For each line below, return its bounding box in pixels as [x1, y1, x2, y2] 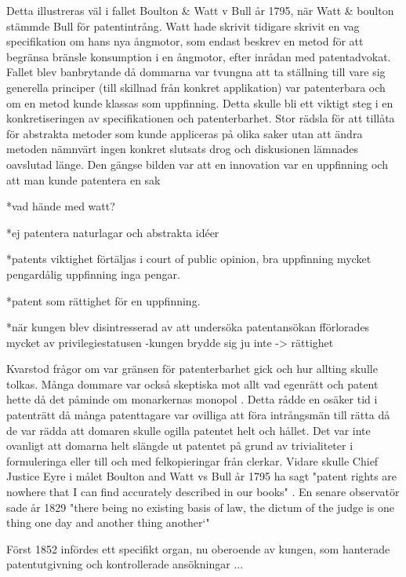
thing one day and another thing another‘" [6, 514, 210, 531]
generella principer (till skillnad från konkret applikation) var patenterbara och [6, 79, 386, 95]
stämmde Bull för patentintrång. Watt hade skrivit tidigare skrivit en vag [6, 17, 360, 34]
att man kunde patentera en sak [6, 171, 161, 188]
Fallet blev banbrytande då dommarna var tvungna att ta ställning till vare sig [6, 64, 386, 80]
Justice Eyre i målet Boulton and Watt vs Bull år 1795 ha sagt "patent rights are [6, 468, 397, 484]
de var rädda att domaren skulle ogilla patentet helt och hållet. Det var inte [6, 422, 371, 438]
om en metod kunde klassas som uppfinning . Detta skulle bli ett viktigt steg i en [6, 94, 393, 111]
